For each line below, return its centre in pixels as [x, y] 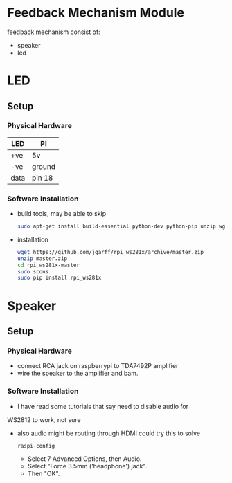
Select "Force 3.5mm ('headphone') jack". [87, 466]
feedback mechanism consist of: [54, 32]
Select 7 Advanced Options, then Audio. [84, 459]
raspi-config [36, 446]
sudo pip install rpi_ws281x [59, 278]
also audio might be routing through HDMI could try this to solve [109, 433]
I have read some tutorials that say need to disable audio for [103, 406]
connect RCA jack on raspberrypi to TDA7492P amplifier [98, 366]
